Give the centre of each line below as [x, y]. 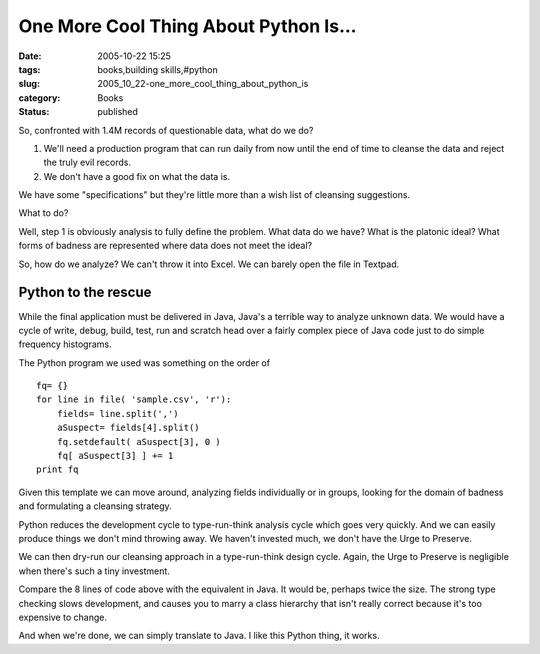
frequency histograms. [65, 344]
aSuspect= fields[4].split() [128, 428]
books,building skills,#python [158, 69]
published [118, 112]
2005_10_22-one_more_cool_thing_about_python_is [203, 84]
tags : [29, 69]
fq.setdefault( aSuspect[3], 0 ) [139, 441]
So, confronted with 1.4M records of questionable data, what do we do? [166, 130]
